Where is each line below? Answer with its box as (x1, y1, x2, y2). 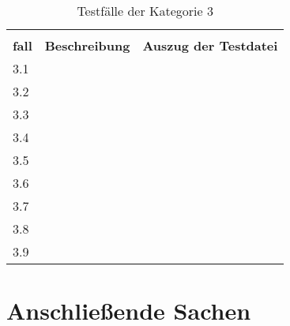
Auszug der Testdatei (142, 36, 278, 54)
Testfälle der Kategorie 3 (77, 2, 213, 20)
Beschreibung (44, 36, 130, 54)
